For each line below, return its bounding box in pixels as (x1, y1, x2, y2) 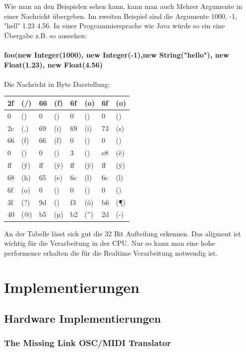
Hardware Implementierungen (4, 311, 161, 326)
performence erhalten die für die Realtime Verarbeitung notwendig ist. (4, 247, 218, 258)
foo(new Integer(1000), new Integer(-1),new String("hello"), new (4, 49, 229, 60)
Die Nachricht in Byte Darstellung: (4, 78, 110, 89)
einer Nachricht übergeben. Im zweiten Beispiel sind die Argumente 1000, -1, (4, 10, 237, 21)
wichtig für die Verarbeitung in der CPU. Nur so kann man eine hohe (4, 238, 215, 248)
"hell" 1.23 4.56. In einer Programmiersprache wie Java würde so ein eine (4, 20, 225, 31)
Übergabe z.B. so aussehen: (4, 30, 87, 40)
